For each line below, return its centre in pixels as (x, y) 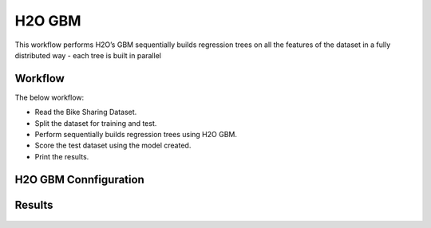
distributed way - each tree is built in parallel (88, 55)
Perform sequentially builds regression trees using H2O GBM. (136, 135)
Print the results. (62, 156)
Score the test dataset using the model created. (113, 145)
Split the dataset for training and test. (96, 123)
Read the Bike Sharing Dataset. (86, 112)
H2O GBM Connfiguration (80, 179)
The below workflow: (49, 97)
